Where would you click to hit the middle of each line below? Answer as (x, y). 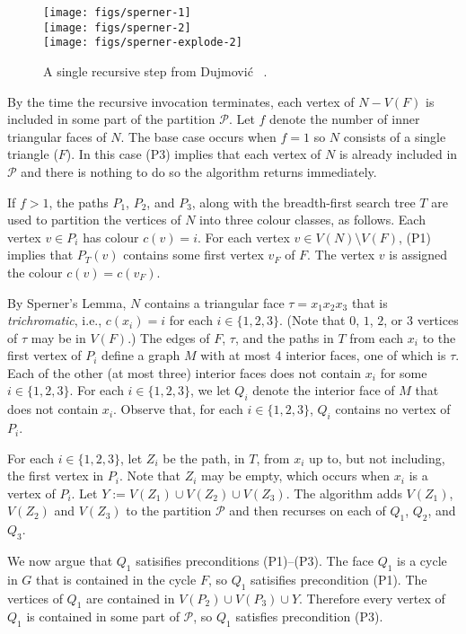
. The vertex (341, 255)
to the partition (169, 511)
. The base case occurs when (198, 136)
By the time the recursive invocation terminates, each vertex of (181, 101)
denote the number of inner (345, 119)
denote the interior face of (324, 390)
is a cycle (422, 561)
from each (377, 337)
